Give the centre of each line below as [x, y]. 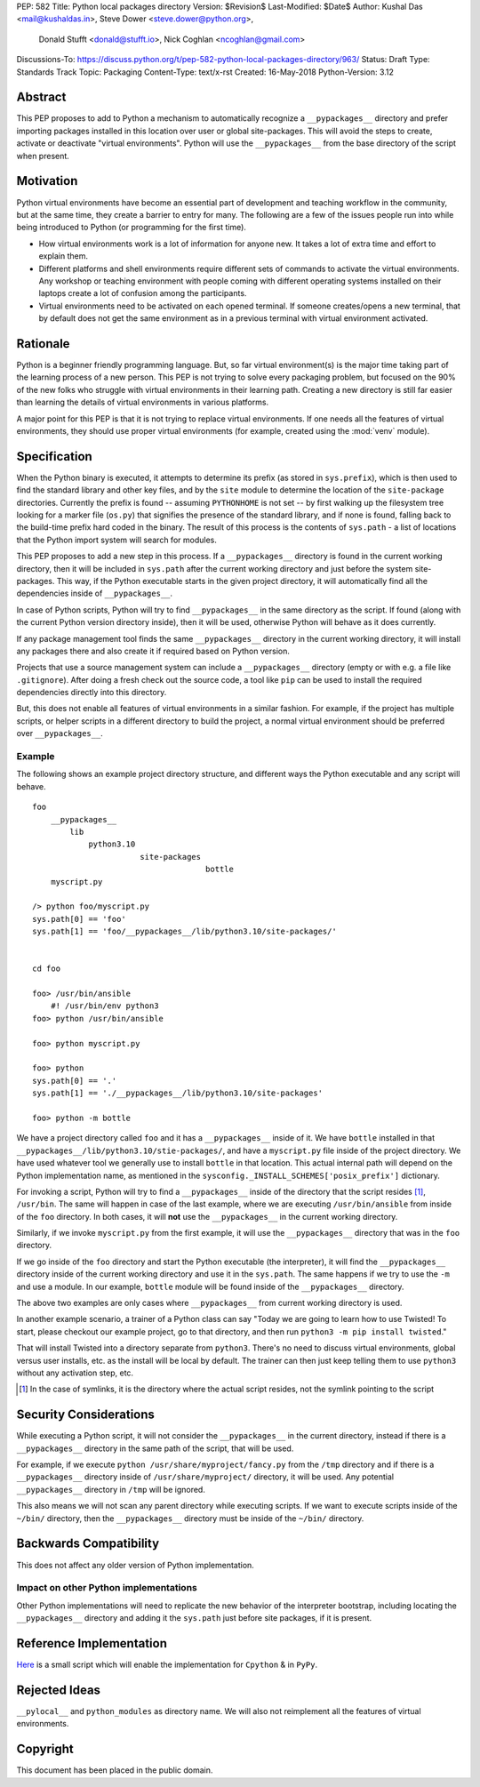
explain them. [64, 256]
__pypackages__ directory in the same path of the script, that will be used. [155, 1448]
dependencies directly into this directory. [92, 693]
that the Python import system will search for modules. [116, 540]
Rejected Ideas [59, 1690]
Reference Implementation [92, 1643]
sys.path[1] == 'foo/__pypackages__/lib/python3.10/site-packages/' [184, 932]
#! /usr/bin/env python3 [104, 1006]
